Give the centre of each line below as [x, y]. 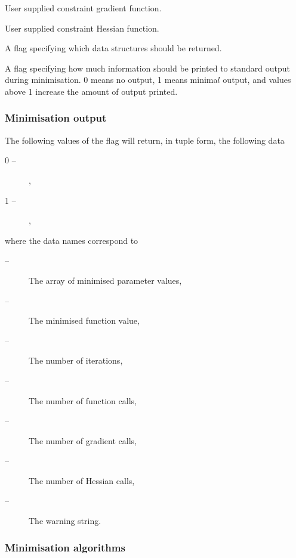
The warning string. [65, 521]
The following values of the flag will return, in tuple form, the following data [145, 140]
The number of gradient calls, [83, 440]
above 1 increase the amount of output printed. [91, 91]
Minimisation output [56, 118]
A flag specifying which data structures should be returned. [113, 48]
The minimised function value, [84, 320]
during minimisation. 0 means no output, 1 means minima [111, 80]
